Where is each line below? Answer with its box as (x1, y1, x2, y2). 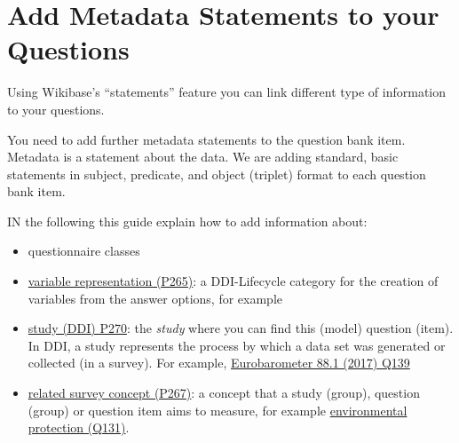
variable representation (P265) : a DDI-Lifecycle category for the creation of (28, 272, 439, 290)
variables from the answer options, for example (28, 289, 283, 307)
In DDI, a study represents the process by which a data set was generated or (28, 336, 446, 354)
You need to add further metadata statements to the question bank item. (7, 130, 406, 148)
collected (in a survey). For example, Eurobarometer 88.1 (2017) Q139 (28, 353, 410, 372)
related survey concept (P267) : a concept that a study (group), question (28, 384, 420, 402)
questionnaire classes (28, 241, 140, 260)
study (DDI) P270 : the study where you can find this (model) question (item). (28, 319, 454, 337)
